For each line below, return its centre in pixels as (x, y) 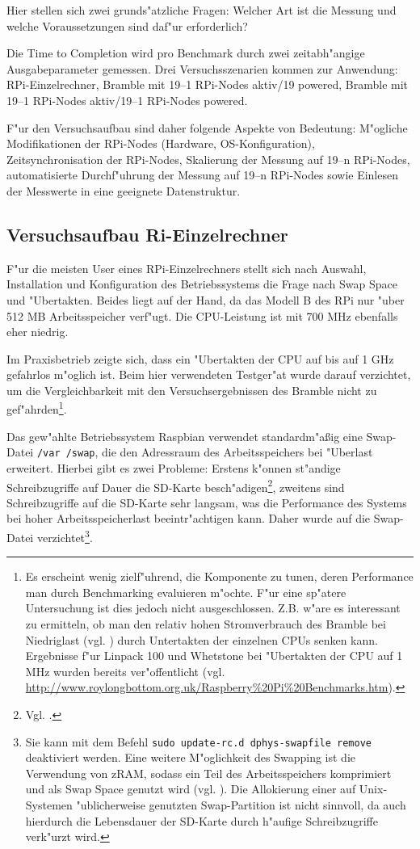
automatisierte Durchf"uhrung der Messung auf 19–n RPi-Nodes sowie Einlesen (202, 175)
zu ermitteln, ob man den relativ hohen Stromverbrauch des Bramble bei (206, 624)
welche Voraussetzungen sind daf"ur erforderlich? (127, 25)
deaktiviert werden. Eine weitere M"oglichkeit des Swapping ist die (190, 757)
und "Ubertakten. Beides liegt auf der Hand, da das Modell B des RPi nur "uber (206, 299)
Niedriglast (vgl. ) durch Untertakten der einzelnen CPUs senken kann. (202, 639)
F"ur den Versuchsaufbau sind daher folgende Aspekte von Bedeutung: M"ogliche (207, 127)
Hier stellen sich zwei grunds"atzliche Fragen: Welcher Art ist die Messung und (202, 10)
